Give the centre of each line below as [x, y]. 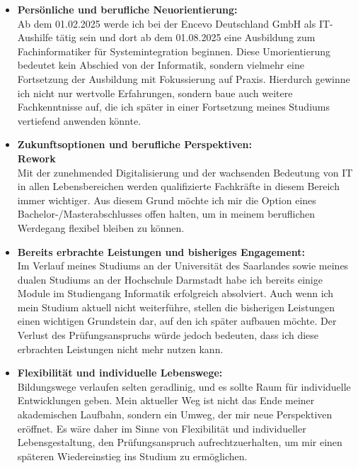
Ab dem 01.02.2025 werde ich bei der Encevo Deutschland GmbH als [167, 23]
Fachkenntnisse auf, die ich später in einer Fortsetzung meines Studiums [173, 107]
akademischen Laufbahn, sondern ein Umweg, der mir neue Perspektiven [175, 414]
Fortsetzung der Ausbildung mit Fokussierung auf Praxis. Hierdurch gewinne [184, 78]
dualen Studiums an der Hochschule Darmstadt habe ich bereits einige [170, 279]
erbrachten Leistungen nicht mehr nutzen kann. [120, 349]
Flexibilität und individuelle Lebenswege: [120, 373]
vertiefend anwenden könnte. [79, 120]
